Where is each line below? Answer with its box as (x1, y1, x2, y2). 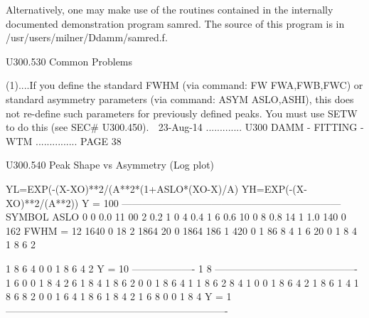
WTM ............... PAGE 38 (6, 133, 122, 148)
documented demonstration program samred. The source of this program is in (6, 16, 345, 31)
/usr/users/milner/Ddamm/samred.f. (6, 30, 168, 45)
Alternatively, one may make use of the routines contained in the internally (6, 2, 333, 16)
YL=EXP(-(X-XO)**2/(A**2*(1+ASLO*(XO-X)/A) (6, 181, 239, 196)
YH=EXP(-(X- (241, 181, 307, 196)
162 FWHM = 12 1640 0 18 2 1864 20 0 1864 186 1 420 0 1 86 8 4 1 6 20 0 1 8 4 (6, 223, 357, 238)
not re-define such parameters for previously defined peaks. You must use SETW (6, 105, 358, 120)
